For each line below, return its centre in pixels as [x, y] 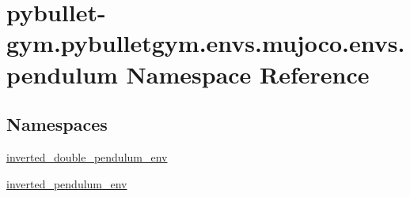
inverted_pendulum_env [67, 183]
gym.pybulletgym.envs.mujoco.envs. [206, 43]
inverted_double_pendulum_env [87, 156]
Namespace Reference [248, 74]
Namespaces [57, 124]
